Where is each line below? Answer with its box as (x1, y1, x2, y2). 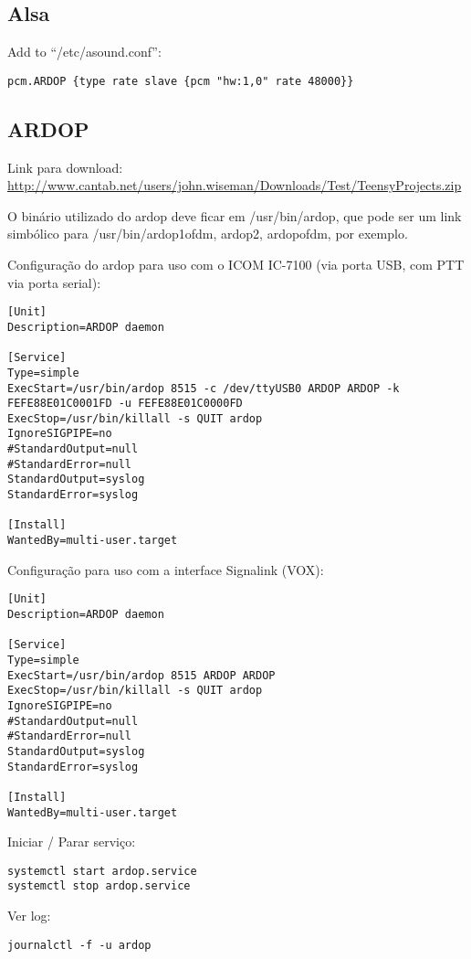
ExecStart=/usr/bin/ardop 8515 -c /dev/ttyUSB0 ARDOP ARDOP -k (7, 381, 400, 395)
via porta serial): (7, 272, 101, 292)
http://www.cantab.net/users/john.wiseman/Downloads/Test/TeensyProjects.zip (7, 176, 462, 195)
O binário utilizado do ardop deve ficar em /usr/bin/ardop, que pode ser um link (7, 206, 462, 225)
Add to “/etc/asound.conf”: (7, 42, 162, 61)
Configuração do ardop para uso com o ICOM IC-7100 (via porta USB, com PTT (7, 255, 465, 274)
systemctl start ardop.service (7, 864, 197, 878)
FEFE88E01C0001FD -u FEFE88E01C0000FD (7, 397, 243, 410)
